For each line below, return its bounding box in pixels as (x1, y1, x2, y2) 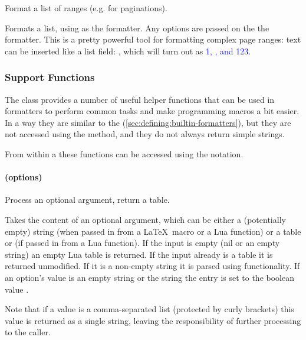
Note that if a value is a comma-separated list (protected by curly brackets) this (5, 303, 294, 315)
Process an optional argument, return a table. (5, 193, 170, 206)
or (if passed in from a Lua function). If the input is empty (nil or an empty (5, 237, 280, 249)
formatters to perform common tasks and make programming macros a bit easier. (5, 105, 300, 117)
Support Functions (5, 70, 95, 85)
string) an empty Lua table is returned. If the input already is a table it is (5, 248, 273, 260)
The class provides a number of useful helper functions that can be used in (5, 93, 275, 105)
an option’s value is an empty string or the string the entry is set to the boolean (5, 271, 294, 283)
